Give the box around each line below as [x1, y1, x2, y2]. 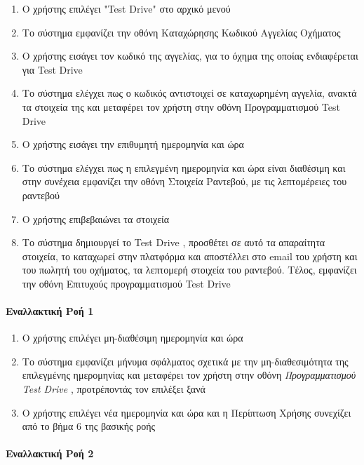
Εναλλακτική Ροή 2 [6, 446, 94, 461]
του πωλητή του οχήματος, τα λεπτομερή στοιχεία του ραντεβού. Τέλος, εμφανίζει [22, 262, 357, 277]
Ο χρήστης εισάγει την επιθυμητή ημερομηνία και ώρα [22, 137, 244, 151]
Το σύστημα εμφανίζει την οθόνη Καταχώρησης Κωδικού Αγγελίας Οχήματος [22, 25, 341, 39]
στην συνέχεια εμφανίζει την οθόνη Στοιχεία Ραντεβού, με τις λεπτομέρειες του [22, 174, 347, 189]
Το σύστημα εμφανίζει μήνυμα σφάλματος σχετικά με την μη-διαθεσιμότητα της [22, 353, 349, 368]
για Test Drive [22, 62, 83, 76]
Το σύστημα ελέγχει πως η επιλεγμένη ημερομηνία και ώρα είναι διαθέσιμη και [22, 160, 346, 175]
